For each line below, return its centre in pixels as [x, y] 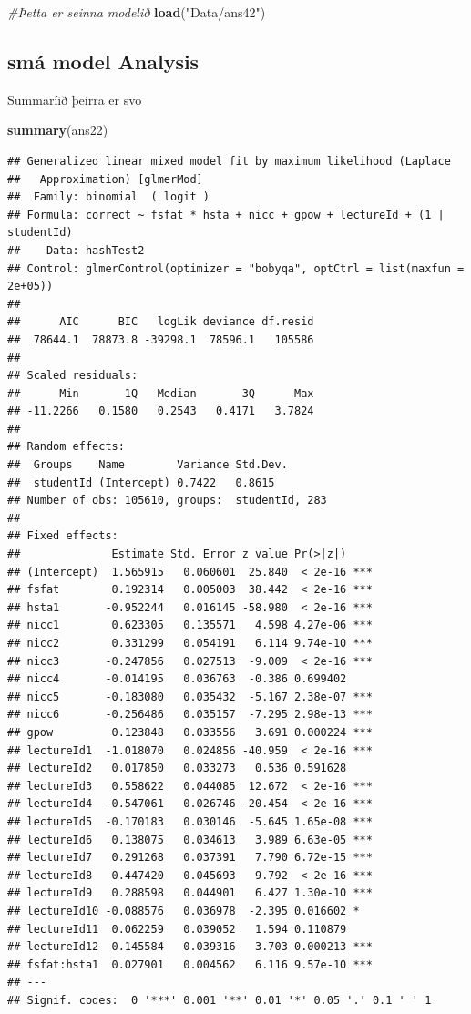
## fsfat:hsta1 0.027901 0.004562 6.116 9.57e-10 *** [190, 964]
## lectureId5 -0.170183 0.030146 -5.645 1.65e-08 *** [190, 821]
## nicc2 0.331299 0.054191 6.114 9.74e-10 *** [190, 644]
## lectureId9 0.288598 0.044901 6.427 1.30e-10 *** [190, 893]
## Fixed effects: [63, 536]
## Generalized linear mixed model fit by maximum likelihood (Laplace [229, 161]
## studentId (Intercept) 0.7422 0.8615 [141, 482]
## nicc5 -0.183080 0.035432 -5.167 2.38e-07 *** [190, 696]
